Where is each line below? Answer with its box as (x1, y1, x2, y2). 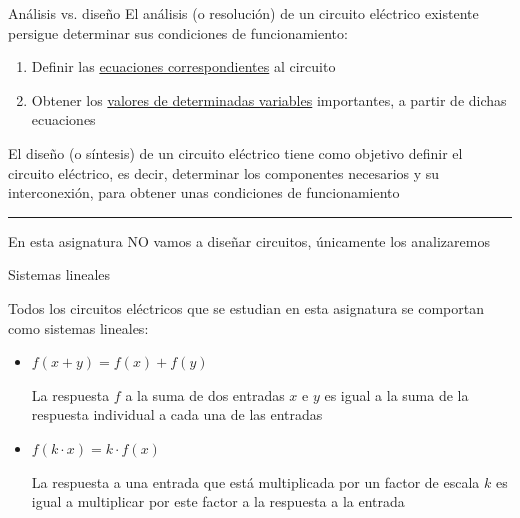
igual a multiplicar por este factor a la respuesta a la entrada (31, 491, 405, 512)
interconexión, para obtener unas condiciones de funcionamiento (8, 182, 400, 203)
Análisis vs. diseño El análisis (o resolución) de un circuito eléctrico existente (8, 3, 479, 23)
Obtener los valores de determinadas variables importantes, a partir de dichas (31, 89, 507, 110)
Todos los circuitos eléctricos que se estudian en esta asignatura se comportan (8, 297, 485, 318)
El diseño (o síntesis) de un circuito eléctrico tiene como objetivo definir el (8, 142, 463, 163)
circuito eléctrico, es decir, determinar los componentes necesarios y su (8, 162, 440, 183)
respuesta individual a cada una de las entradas (31, 404, 323, 425)
